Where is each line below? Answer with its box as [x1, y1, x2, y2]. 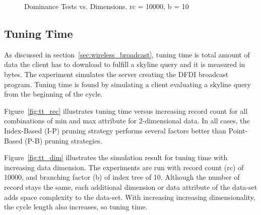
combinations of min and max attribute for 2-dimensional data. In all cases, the [4, 115, 250, 126]
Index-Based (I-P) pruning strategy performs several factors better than [4, 125, 226, 135]
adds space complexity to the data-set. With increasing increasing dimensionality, [4, 191, 255, 202]
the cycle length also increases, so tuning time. [4, 201, 148, 212]
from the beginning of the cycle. [4, 89, 103, 99]
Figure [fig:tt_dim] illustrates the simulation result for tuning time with [4, 152, 228, 163]
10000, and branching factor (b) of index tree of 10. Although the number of [4, 172, 240, 182]
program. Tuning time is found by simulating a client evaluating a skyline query [4, 79, 251, 89]
